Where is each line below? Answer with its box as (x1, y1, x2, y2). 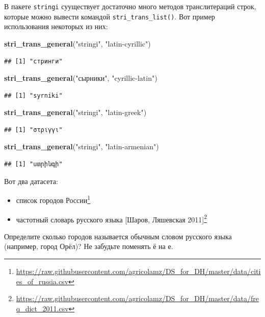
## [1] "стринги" (4, 57, 63, 65)
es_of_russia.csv (16, 276, 69, 286)
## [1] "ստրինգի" (4, 161, 63, 168)
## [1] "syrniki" (4, 92, 63, 99)
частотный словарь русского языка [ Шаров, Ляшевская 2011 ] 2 (16, 212, 207, 224)
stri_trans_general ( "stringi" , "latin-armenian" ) (4, 141, 159, 152)
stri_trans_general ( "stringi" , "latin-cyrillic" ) (4, 38, 151, 49)
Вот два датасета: (4, 175, 58, 186)
